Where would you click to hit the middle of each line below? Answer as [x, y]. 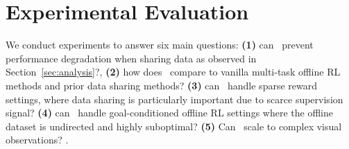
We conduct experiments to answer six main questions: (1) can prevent [160, 45]
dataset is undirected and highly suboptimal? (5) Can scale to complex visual [174, 126]
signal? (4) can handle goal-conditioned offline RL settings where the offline [169, 113]
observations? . [37, 140]
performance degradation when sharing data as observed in [131, 58]
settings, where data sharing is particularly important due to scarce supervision [174, 99]
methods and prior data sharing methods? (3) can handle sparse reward [161, 85]
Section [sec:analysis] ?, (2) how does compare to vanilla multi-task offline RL [173, 72]
